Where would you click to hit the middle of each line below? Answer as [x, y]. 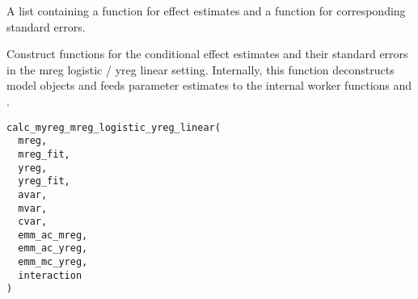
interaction [50, 275]
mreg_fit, [44, 154]
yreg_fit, [44, 181]
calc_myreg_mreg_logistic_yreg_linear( [114, 127]
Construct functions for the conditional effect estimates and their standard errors [207, 54]
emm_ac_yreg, [53, 248]
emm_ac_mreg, [53, 235]
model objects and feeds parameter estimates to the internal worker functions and [209, 85]
